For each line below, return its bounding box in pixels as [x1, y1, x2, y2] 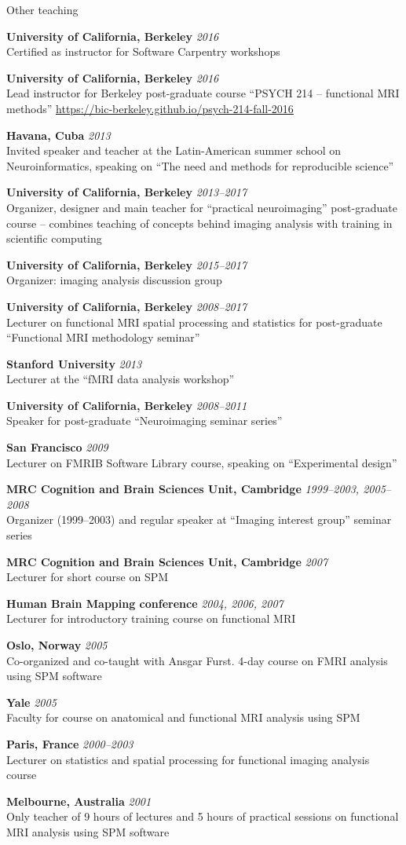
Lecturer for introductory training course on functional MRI [6, 610, 296, 627]
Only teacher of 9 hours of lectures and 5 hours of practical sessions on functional [6, 808, 399, 825]
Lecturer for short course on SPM [6, 569, 169, 585]
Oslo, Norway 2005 [6, 637, 108, 653]
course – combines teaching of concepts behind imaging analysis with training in [6, 214, 393, 231]
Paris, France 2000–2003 [6, 735, 134, 752]
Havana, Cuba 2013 [6, 126, 111, 143]
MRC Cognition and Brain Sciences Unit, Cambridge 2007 [6, 553, 328, 569]
